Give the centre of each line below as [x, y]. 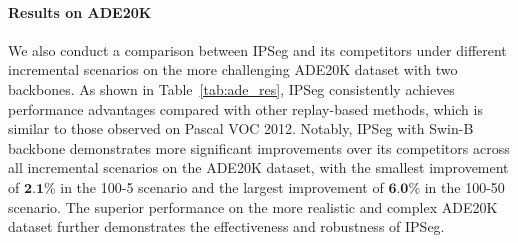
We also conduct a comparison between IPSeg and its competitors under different [257, 49]
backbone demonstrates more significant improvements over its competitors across [259, 147]
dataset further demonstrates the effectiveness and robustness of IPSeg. [226, 226]
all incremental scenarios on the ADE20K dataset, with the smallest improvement [258, 167]
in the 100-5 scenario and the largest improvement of [222, 186]
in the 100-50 [464, 186]
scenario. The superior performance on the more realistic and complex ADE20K [253, 206]
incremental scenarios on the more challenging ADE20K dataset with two [233, 69]
